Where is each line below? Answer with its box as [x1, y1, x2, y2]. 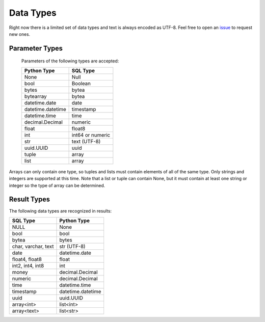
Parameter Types [9, 44, 63, 53]
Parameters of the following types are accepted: [21, 58, 119, 64]
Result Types [9, 195, 50, 204]
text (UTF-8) [72, 138, 101, 145]
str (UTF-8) [59, 243, 86, 250]
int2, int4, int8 [12, 262, 44, 269]
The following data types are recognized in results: [9, 208, 112, 214]
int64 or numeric [72, 132, 110, 138]
